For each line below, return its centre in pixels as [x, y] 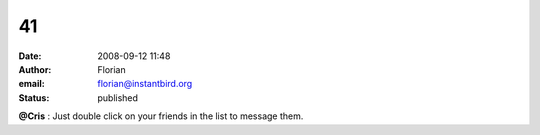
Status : [34, 97]
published [118, 97]
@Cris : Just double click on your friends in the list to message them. [161, 116]
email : [31, 84]
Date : [30, 56]
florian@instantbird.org [145, 84]
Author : [35, 69]
